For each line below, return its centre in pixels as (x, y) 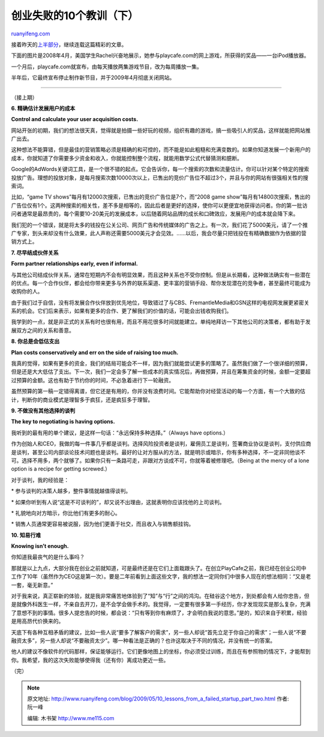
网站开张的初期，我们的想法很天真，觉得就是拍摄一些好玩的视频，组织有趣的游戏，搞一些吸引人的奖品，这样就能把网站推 (161, 130)
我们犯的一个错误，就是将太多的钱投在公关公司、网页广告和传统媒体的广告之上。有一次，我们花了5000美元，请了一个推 (160, 224)
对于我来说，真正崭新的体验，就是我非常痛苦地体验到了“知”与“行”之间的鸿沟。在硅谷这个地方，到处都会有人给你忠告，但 (160, 596)
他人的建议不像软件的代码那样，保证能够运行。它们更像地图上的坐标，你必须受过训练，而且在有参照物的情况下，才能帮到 (161, 652)
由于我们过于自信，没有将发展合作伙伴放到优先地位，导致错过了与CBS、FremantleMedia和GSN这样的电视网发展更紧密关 (160, 302)
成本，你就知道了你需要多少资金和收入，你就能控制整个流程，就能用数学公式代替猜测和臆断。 (127, 158)
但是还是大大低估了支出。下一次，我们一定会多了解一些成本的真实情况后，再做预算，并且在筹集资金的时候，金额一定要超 (161, 372)
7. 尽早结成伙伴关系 (35, 253)
